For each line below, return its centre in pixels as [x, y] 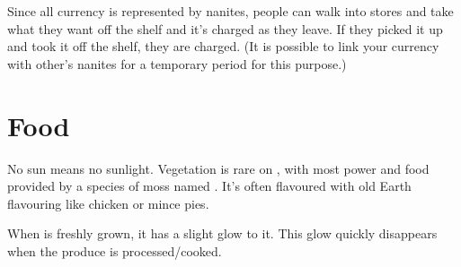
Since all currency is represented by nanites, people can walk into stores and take [230, 11]
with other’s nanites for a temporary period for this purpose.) [177, 63]
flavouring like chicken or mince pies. [108, 203]
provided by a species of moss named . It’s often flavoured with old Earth [209, 186]
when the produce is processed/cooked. [115, 250]
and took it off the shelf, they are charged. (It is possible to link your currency [223, 46]
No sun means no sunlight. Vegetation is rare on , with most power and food [218, 168]
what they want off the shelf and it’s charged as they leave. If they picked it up [225, 28]
